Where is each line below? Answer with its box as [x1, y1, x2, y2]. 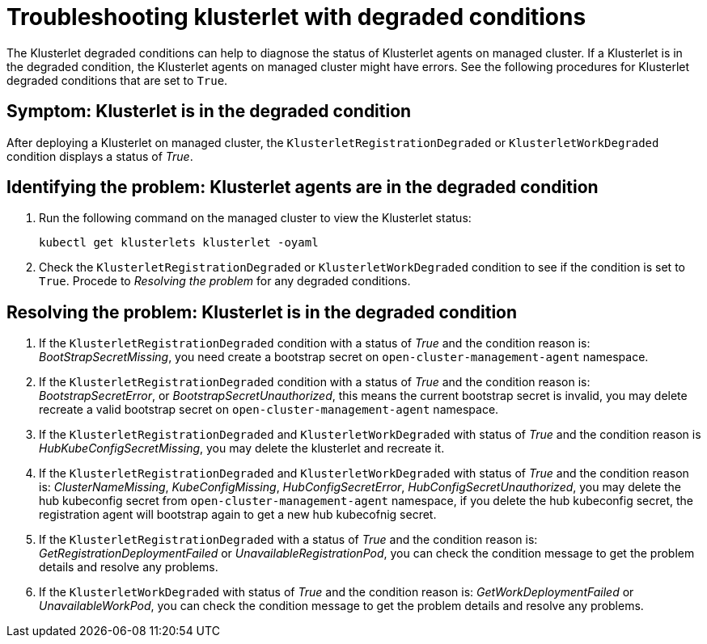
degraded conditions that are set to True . [6, 73, 228, 87]
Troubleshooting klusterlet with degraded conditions [6, 3, 586, 31]
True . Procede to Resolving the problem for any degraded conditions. [39, 274, 411, 288]
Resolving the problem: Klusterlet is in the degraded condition [6, 301, 518, 322]
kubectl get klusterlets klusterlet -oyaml [39, 236, 319, 250]
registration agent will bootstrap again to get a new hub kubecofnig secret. [39, 507, 437, 522]
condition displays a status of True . [6, 149, 193, 163]
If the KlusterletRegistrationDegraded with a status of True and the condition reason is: [39, 532, 538, 547]
